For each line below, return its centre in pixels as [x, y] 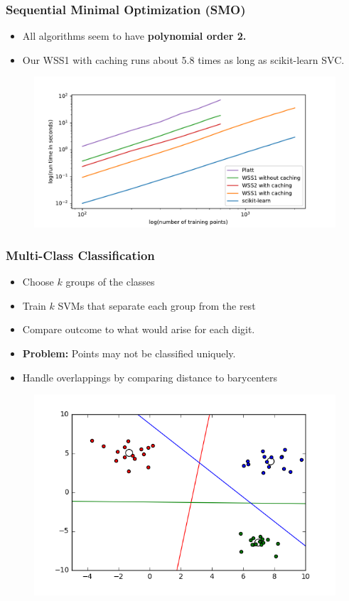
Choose [38, 282]
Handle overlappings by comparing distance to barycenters [150, 377]
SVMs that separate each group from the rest [157, 305]
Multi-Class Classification [80, 255]
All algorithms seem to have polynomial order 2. [134, 36]
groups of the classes [110, 282]
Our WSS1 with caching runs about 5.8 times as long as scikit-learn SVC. [183, 59]
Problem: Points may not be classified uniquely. [129, 353]
